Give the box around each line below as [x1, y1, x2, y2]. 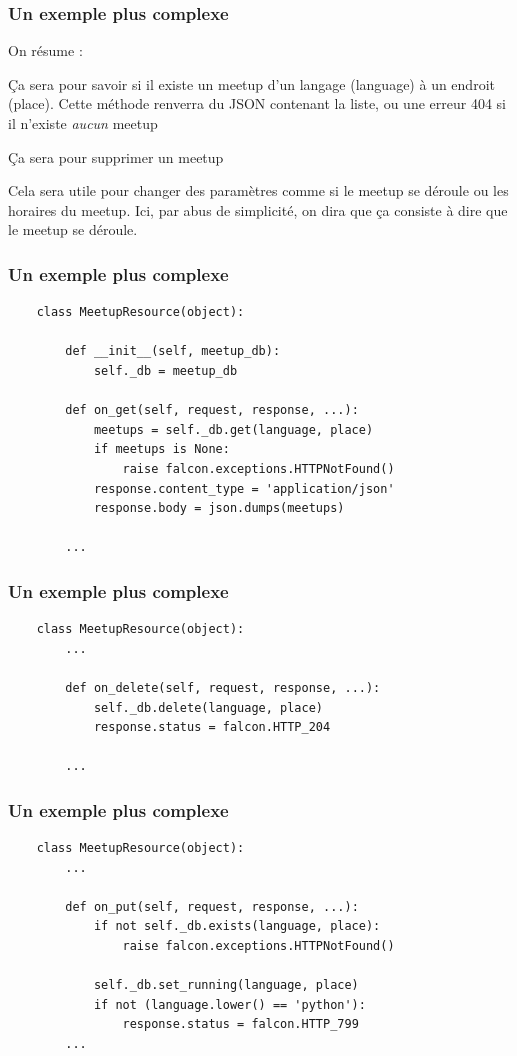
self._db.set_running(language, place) [93, 978, 359, 993]
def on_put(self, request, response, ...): [65, 899, 359, 914]
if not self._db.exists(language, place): [93, 919, 381, 934]
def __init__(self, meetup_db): [65, 344, 281, 359]
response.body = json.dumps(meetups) [93, 501, 345, 516]
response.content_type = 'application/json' [93, 481, 395, 496]
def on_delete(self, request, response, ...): [65, 680, 381, 695]
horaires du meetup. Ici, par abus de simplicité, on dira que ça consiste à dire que [8, 199, 508, 220]
